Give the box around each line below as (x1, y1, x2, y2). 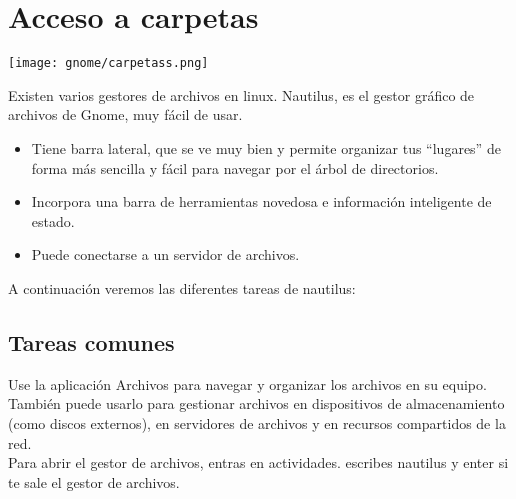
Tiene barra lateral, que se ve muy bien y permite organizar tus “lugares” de (31, 137, 501, 158)
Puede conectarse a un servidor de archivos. (31, 244, 300, 265)
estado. (31, 210, 75, 231)
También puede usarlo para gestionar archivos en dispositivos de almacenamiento (8, 393, 505, 414)
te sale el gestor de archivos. (8, 471, 180, 492)
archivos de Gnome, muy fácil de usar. (8, 104, 243, 125)
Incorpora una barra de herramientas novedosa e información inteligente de (31, 191, 492, 212)
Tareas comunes (8, 326, 175, 357)
